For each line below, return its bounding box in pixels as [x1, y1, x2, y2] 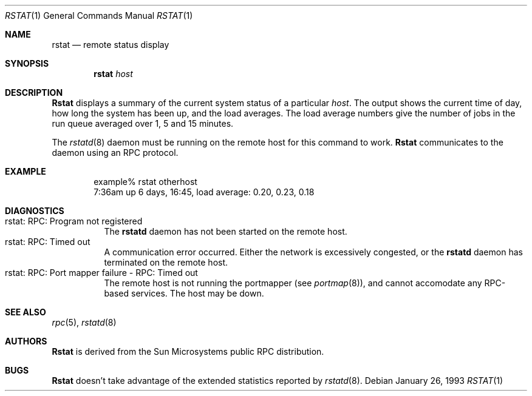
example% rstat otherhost [94, 176, 197, 187]
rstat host [94, 69, 133, 79]
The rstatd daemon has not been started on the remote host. [104, 226, 347, 237]
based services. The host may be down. [104, 288, 264, 298]
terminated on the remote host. [104, 257, 228, 267]
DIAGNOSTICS [5, 206, 64, 216]
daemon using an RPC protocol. [52, 147, 179, 158]
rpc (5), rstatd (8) [52, 317, 117, 327]
